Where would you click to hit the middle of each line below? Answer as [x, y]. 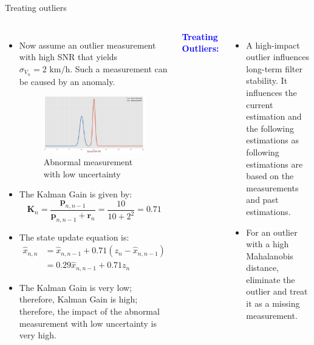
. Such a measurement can [119, 68]
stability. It [267, 80]
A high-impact [273, 45]
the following [270, 128]
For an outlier [272, 232]
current [260, 104]
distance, [263, 268]
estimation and [274, 116]
